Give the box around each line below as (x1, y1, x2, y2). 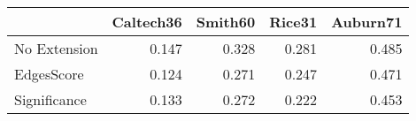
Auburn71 (331, 11, 403, 32)
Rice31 (269, 11, 318, 32)
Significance (14, 89, 87, 110)
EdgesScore (14, 64, 84, 84)
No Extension (14, 38, 98, 58)
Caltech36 (112, 11, 182, 32)
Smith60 (196, 11, 256, 32)
